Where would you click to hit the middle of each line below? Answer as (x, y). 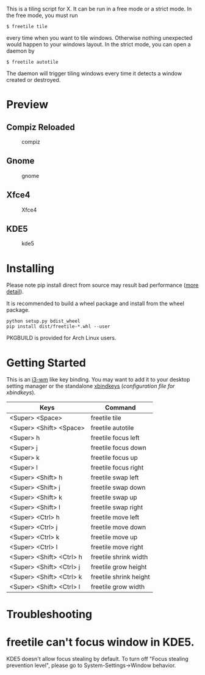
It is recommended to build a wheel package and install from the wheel (95, 304)
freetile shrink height (120, 577)
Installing (31, 268)
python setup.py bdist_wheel (43, 321)
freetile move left (115, 517)
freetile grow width (118, 587)
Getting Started (46, 363)
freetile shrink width (119, 557)
